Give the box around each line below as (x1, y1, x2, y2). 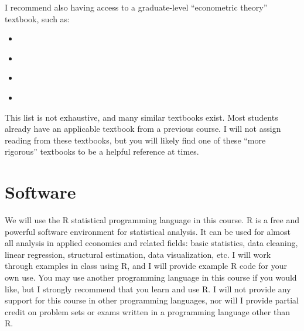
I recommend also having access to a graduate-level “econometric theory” (5, 1, 268, 13)
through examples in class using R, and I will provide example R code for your (5, 260, 287, 272)
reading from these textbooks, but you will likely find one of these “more (5, 134, 266, 146)
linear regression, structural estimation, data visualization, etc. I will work (5, 248, 271, 260)
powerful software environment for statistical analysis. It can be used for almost (5, 225, 291, 237)
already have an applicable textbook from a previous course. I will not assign (5, 122, 281, 135)
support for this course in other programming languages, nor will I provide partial (5, 294, 299, 306)
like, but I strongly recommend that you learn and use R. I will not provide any (5, 282, 291, 295)
